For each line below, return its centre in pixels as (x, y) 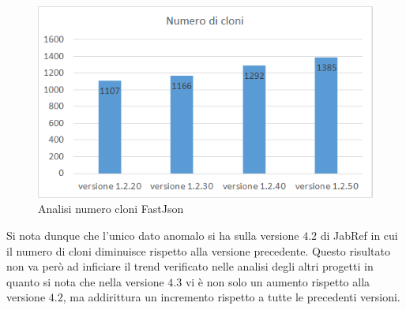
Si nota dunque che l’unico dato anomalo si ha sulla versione (153, 235)
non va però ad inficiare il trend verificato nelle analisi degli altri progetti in (190, 266)
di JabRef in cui (359, 235)
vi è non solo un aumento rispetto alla (278, 281)
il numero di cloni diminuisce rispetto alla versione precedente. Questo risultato (198, 250)
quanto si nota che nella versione (85, 281)
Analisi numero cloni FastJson (111, 209)
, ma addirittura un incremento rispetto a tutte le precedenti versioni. (231, 297)
